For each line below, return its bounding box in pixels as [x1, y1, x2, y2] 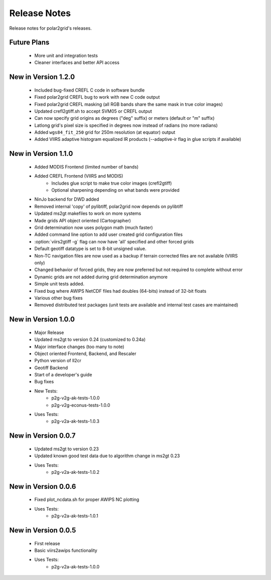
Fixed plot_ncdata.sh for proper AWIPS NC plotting [34, 496, 140, 503]
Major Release [34, 329, 64, 336]
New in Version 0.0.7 [9, 432, 76, 440]
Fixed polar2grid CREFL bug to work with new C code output [34, 94, 160, 100]
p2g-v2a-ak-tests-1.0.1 [51, 513, 98, 519]
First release [34, 540, 60, 546]
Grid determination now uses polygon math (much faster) [34, 224, 153, 231]
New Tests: [34, 388, 58, 394]
